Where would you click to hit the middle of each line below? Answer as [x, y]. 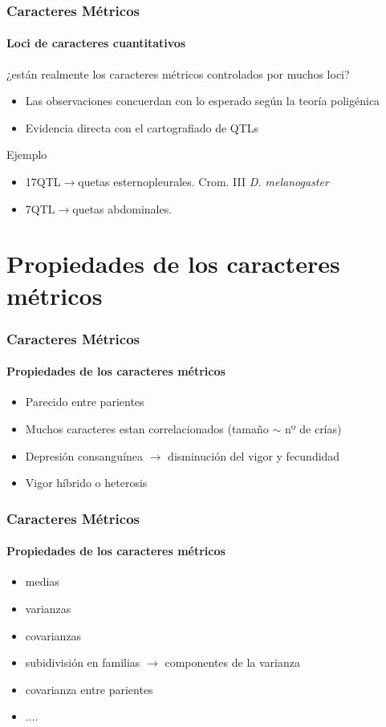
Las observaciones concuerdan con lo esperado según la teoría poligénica [203, 101]
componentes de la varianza [232, 662]
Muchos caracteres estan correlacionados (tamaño [147, 428]
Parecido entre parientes [85, 402]
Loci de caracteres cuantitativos [96, 43]
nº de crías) [313, 428]
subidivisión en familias [83, 662]
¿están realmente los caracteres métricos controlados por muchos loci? [178, 73]
